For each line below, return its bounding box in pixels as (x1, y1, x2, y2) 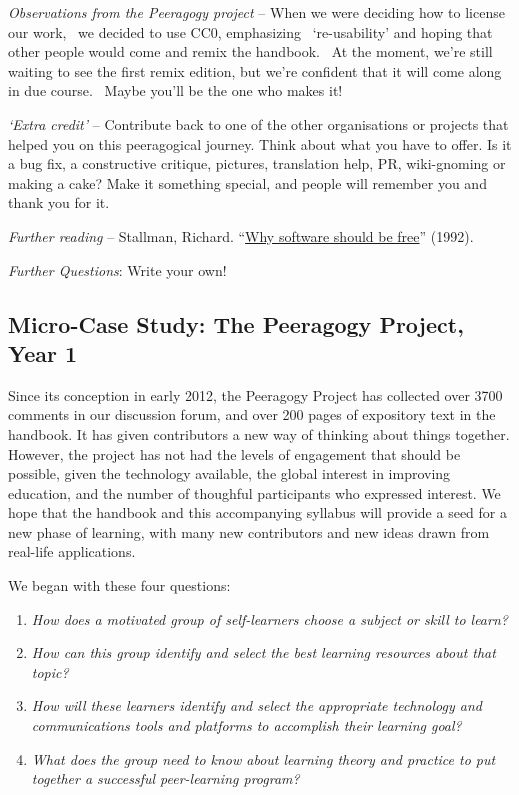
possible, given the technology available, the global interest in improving (8, 463, 451, 484)
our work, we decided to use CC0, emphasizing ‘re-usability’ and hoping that (8, 21, 493, 42)
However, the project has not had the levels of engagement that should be (8, 443, 461, 464)
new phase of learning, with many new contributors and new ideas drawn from (8, 521, 490, 542)
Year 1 (8, 337, 78, 368)
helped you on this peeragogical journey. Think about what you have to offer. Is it (8, 133, 512, 154)
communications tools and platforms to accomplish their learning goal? (31, 715, 462, 736)
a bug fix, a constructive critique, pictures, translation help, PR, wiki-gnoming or (8, 153, 506, 174)
